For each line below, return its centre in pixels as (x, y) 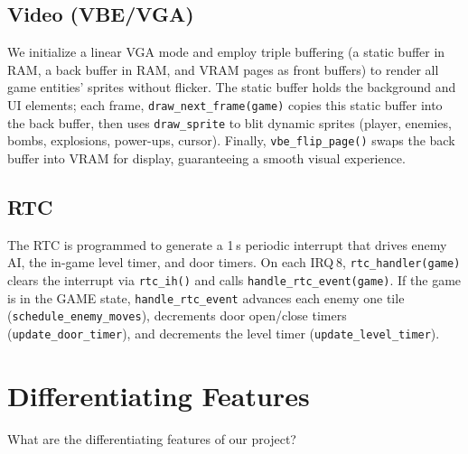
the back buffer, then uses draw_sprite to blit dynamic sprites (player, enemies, (229, 122)
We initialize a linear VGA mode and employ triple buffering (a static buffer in (226, 52)
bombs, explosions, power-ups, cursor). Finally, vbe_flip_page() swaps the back (231, 140)
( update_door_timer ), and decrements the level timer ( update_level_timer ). (224, 333)
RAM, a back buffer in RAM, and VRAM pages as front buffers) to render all (223, 69)
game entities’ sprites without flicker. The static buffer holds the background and (232, 87)
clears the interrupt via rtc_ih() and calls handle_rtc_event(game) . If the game (234, 280)
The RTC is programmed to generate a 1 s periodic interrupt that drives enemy (227, 244)
